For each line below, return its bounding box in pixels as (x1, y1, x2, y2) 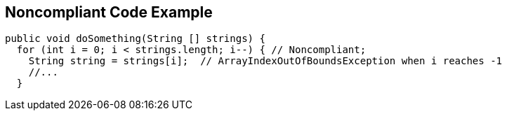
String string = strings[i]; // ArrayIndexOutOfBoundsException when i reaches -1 (28, 55, 503, 67)
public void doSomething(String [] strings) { (5, 33, 265, 45)
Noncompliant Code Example (5, 3, 213, 21)
